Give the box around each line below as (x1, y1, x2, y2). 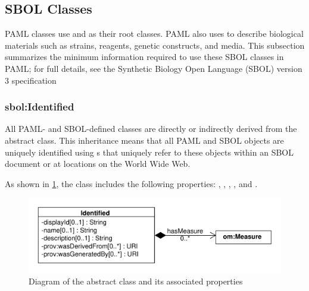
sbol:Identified (5, 99, 74, 114)
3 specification (5, 74, 57, 86)
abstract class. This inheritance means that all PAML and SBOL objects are (5, 134, 284, 146)
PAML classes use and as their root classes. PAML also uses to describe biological (5, 27, 304, 40)
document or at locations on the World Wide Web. (5, 157, 191, 170)
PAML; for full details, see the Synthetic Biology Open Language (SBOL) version (5, 62, 302, 74)
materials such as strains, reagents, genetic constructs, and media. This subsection (5, 39, 305, 51)
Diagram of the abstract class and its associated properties (29, 274, 243, 287)
